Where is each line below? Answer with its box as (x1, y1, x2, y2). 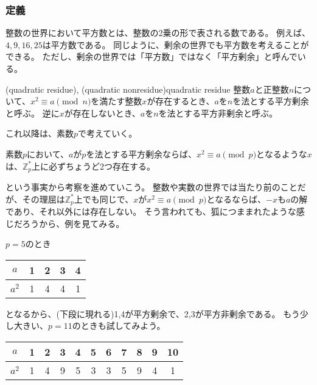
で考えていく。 (78, 127, 138, 140)
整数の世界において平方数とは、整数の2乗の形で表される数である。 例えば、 (5, 26, 311, 39)
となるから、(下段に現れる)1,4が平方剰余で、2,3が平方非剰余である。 (5, 307, 280, 320)
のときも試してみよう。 (72, 319, 165, 332)
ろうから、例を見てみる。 (22, 217, 125, 229)
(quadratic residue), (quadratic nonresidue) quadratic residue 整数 (5, 82, 251, 95)
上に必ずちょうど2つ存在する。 (32, 159, 156, 172)
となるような (256, 147, 307, 160)
